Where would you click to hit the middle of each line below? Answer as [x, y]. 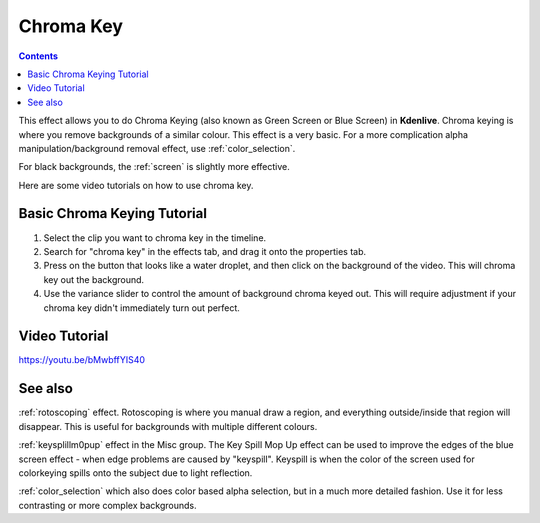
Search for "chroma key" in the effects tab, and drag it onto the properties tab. [205, 251]
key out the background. [94, 279]
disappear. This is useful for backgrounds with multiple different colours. [168, 426]
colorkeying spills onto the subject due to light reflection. [135, 472]
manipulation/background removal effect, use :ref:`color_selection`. [157, 148]
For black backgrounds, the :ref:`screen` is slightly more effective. [154, 167]
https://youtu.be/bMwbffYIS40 [81, 360]
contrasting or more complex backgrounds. [107, 505]
